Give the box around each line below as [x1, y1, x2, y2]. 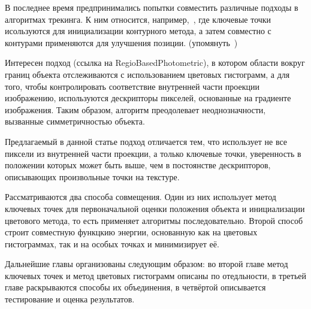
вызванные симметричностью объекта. [5, 115, 145, 128]
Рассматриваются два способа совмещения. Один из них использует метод [5, 190, 276, 203]
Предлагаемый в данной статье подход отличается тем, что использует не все [5, 135, 288, 147]
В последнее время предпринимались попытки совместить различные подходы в [5, 1, 298, 13]
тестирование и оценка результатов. [5, 293, 135, 305]
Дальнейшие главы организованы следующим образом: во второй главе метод [5, 257, 288, 270]
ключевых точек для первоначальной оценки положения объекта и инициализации [5, 202, 305, 214]
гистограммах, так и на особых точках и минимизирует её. [5, 237, 219, 250]
